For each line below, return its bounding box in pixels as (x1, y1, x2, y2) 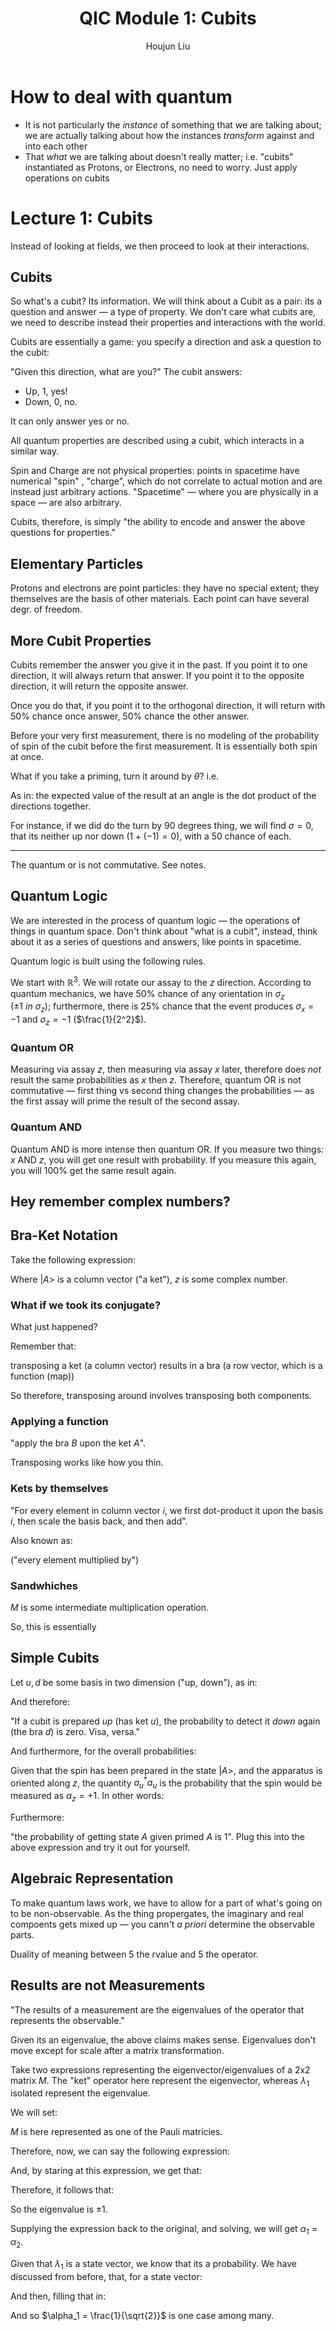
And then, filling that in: (10, 2290, 107, 2302)
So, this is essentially (10, 1620, 97, 1632)
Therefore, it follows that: (10, 2184, 115, 2196)
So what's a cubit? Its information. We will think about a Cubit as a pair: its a (10, 295, 323, 307)
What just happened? (10, 1321, 98, 1333)
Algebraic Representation (10, 1870, 174, 1887)
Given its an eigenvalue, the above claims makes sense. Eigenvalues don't (10, 2033, 317, 2046)
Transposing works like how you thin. (10, 1457, 164, 1469)
